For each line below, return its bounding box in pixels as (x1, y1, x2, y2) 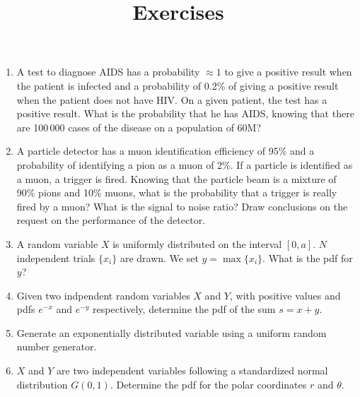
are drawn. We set (120, 250, 199, 265)
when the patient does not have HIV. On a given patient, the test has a (16, 92, 327, 107)
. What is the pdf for (262, 250, 353, 265)
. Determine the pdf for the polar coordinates (110, 377, 307, 391)
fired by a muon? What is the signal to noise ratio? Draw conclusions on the (16, 198, 348, 213)
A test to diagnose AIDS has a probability (16, 64, 200, 79)
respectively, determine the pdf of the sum (93, 302, 276, 316)
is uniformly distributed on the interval (112, 236, 282, 251)
